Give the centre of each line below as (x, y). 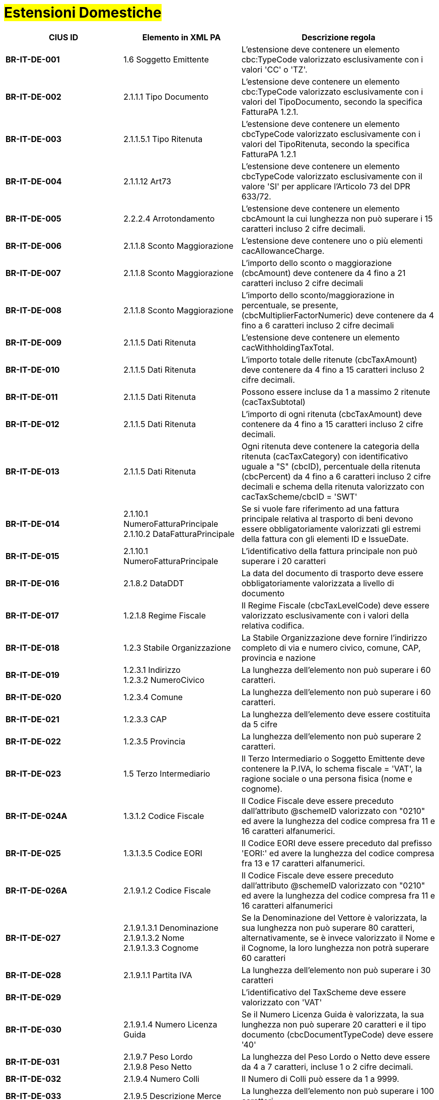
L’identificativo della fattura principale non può (330, 551)
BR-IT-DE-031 (33, 1061)
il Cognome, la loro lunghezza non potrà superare (335, 948)
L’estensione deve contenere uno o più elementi (332, 240)
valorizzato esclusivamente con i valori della (325, 615)
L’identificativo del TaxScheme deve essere (324, 992)
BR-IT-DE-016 (33, 583)
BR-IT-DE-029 (33, 997)
